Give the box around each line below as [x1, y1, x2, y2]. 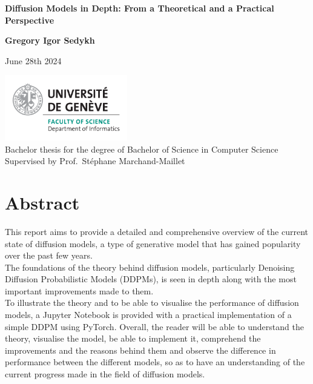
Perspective [5, 13, 54, 26]
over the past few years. [5, 249, 93, 262]
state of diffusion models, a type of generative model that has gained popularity [5, 237, 301, 250]
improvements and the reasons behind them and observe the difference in [5, 343, 276, 356]
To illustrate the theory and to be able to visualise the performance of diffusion [5, 296, 299, 309]
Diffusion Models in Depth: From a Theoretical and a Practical [5, 2, 274, 14]
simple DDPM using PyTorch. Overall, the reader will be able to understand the [5, 320, 304, 333]
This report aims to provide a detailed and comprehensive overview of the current [5, 225, 308, 237]
